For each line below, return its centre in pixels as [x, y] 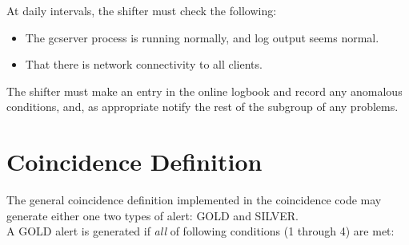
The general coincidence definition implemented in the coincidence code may [194, 200]
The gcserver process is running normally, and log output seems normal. [202, 37]
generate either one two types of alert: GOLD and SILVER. [152, 215]
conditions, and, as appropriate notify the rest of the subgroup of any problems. [202, 107]
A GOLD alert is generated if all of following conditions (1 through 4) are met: [200, 231]
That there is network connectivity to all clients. [144, 64]
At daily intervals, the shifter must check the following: [142, 10]
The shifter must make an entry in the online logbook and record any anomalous [204, 91]
